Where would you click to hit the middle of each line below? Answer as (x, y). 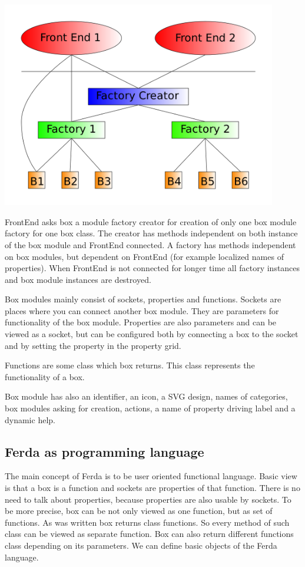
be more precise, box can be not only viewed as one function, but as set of (139, 511)
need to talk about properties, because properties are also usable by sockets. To (148, 499)
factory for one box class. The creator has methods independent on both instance (151, 233)
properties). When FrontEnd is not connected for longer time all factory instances (152, 268)
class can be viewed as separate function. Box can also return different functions (149, 534)
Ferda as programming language (105, 451)
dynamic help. (30, 419)
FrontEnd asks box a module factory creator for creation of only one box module (151, 221)
